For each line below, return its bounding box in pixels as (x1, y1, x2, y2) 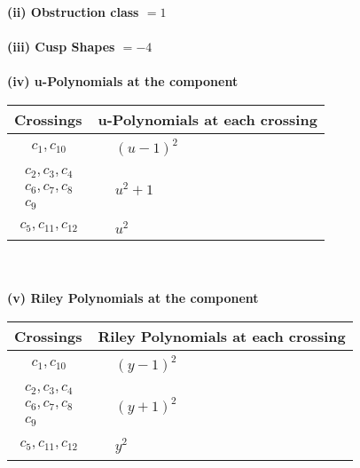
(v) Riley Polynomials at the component (7, 289, 259, 307)
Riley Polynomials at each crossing (98, 325, 346, 346)
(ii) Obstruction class (7, 3, 139, 20)
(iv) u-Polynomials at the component (7, 72, 239, 91)
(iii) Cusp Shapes (7, 37, 115, 56)
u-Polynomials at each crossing (98, 108, 317, 130)
